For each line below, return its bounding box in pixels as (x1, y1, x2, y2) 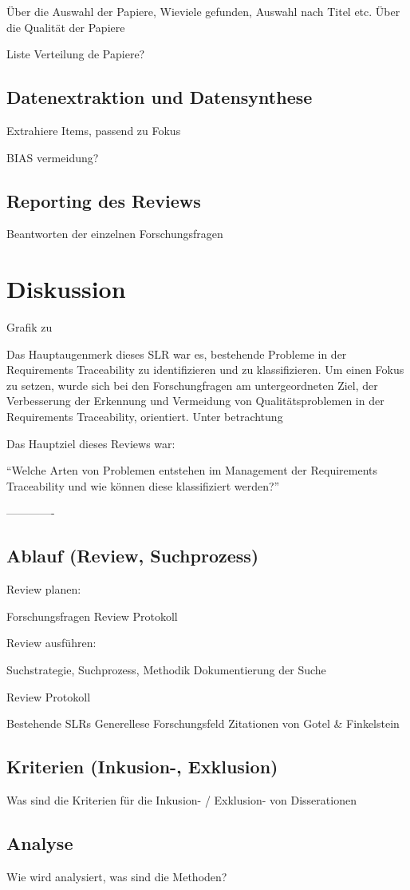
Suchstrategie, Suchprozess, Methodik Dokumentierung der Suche (6, 662, 326, 678)
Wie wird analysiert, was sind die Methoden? (6, 868, 227, 884)
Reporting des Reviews (6, 188, 201, 213)
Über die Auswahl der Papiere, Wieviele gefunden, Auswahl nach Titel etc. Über (6, 3, 400, 19)
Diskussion (6, 272, 126, 305)
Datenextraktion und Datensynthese (6, 85, 313, 109)
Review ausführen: (6, 634, 97, 651)
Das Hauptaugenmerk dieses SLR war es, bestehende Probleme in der (6, 345, 347, 362)
